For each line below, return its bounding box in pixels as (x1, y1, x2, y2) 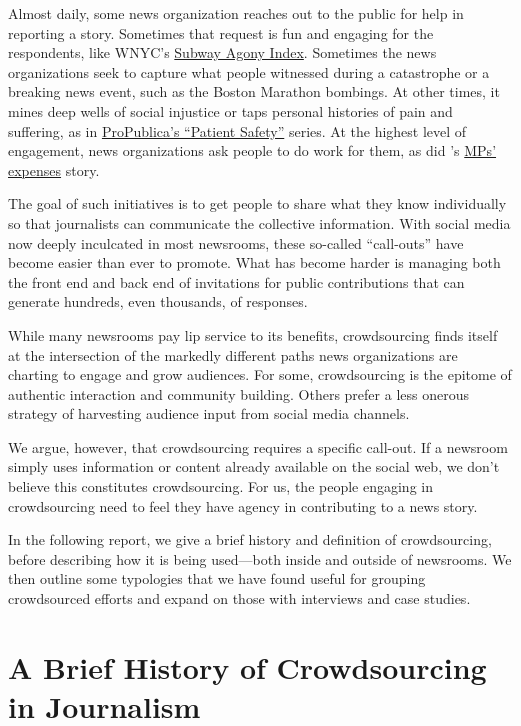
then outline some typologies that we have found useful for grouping (8, 568, 426, 589)
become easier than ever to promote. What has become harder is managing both (8, 252, 501, 273)
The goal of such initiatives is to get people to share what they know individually (8, 193, 507, 214)
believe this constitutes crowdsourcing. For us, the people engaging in (8, 476, 433, 497)
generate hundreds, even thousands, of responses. (8, 291, 308, 312)
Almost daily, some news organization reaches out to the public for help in (8, 3, 464, 23)
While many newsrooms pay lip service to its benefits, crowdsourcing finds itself (8, 324, 498, 345)
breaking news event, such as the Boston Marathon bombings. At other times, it (8, 81, 500, 102)
